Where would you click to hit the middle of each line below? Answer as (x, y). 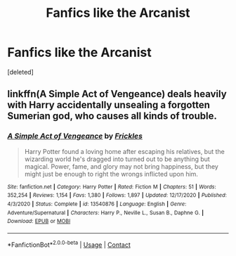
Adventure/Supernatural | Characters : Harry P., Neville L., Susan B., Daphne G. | (106, 212)
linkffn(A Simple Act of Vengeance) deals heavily (117, 94)
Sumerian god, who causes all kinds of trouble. (112, 116)
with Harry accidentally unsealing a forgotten (109, 105)
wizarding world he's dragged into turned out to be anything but (117, 159)
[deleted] (20, 72)
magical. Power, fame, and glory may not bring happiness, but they (122, 166)
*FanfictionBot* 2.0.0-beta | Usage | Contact (69, 244)
